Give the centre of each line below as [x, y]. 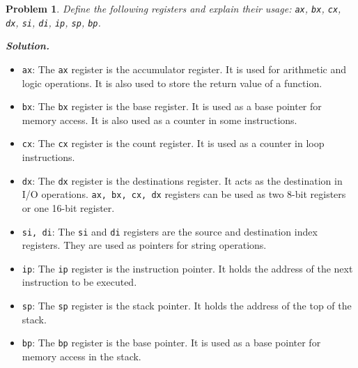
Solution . [28, 46]
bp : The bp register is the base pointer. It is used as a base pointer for [171, 343]
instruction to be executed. [79, 282]
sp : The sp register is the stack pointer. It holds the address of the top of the [187, 306]
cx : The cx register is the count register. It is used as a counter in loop [173, 143]
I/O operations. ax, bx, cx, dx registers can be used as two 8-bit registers [184, 194]
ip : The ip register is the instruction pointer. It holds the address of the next [187, 268]
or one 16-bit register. [68, 207]
